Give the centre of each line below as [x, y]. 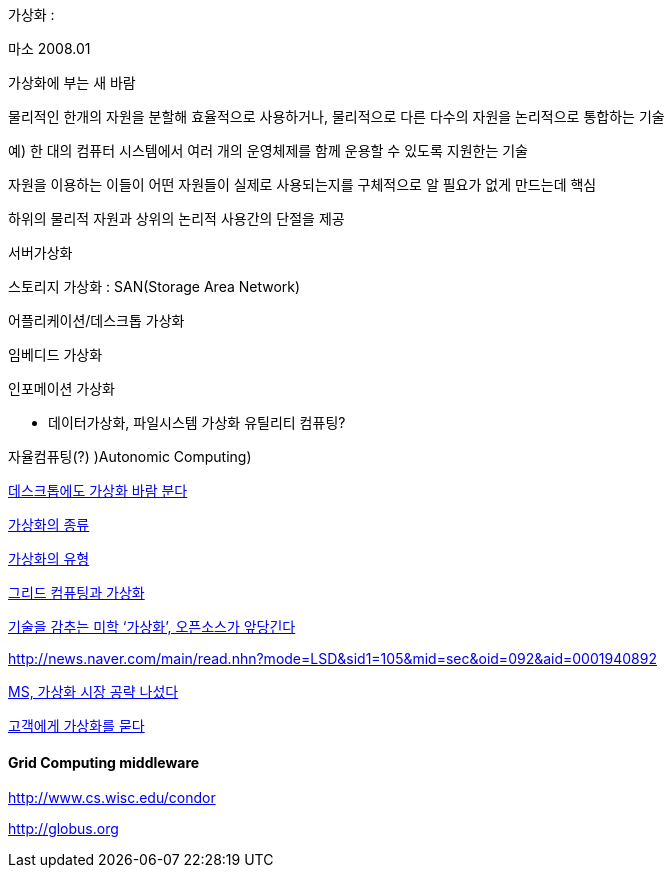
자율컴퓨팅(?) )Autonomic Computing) [130, 456]
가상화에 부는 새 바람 [72, 82]
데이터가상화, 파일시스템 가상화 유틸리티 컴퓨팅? [197, 422]
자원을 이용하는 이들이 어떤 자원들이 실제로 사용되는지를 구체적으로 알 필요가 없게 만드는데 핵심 [302, 184]
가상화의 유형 [49, 558]
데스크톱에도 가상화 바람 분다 [98, 490]
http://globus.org [63, 829]
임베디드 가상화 [55, 354]
